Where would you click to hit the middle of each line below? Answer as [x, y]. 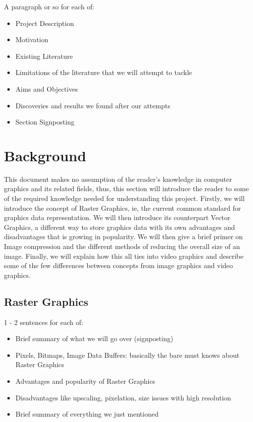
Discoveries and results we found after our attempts [93, 105]
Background [45, 155]
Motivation [32, 39]
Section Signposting [45, 122]
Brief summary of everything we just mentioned [87, 414]
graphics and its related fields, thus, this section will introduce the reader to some [126, 188]
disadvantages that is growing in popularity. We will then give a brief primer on [124, 236]
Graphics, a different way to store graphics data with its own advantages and [119, 227]
